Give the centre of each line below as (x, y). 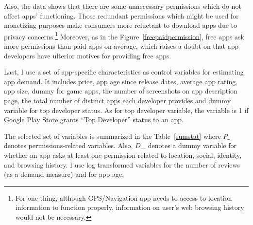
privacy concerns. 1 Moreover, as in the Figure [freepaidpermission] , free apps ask (124, 36)
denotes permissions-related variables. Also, (68, 145)
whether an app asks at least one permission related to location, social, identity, (123, 155)
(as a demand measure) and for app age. (64, 174)
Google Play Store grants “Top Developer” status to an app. (94, 120)
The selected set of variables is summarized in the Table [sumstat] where (112, 136)
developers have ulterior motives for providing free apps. (88, 55)
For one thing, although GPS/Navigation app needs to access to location (124, 197)
